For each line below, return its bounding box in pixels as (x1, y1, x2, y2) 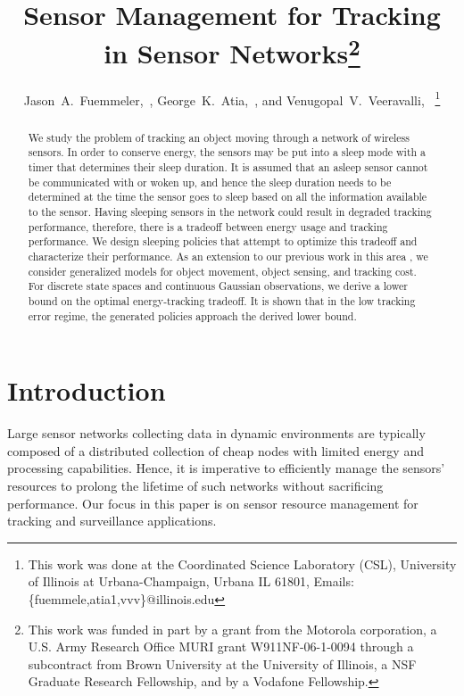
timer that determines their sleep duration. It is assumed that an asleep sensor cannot (28, 160, 428, 174)
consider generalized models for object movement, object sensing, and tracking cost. (28, 263, 417, 278)
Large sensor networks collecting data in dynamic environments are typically (7, 424, 426, 443)
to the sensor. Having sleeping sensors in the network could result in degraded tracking (28, 203, 432, 219)
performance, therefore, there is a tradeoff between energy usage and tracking (28, 219, 388, 234)
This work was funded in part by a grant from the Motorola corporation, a (28, 619, 437, 638)
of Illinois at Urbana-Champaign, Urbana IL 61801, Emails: (28, 572, 354, 591)
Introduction (7, 372, 166, 409)
